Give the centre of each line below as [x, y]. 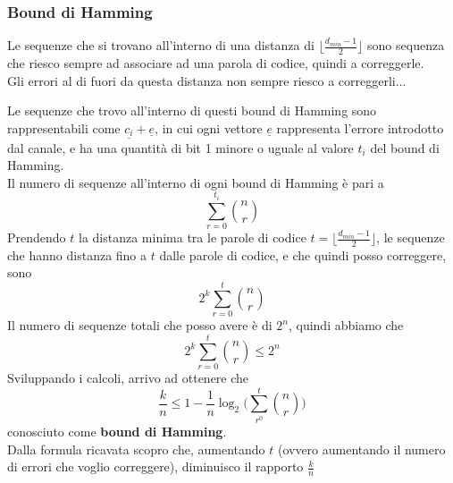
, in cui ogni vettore [209, 127]
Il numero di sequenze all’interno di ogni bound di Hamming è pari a [196, 182]
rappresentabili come [64, 127]
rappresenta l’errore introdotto [360, 127]
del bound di [405, 147]
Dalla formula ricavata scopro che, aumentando [136, 449]
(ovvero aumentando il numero [361, 449]
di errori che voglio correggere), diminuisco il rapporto [155, 466]
